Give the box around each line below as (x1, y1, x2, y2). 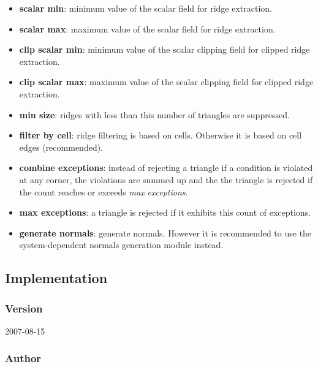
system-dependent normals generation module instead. (19, 238, 224, 251)
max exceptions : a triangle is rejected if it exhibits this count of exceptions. (19, 206, 311, 219)
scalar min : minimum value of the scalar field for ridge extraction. (19, 2, 272, 14)
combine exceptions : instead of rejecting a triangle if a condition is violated (19, 161, 313, 174)
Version (5, 300, 43, 316)
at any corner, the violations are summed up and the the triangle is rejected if (19, 173, 313, 186)
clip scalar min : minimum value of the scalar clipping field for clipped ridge (19, 43, 310, 56)
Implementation (5, 268, 108, 287)
